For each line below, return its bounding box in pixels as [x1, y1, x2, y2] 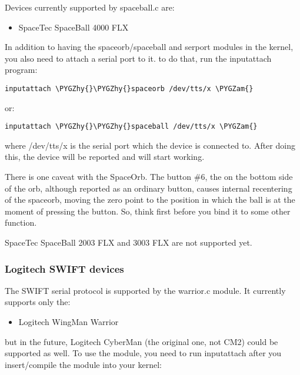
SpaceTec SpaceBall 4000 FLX [18, 21, 129, 33]
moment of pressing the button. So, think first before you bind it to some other [5, 205, 291, 217]
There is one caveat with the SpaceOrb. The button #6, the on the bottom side [5, 170, 293, 183]
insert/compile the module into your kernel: [5, 358, 162, 370]
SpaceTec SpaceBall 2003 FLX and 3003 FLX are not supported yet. [5, 236, 252, 249]
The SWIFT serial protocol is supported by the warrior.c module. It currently [5, 284, 286, 296]
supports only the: [5, 296, 71, 308]
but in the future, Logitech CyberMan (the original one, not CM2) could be [5, 335, 278, 347]
